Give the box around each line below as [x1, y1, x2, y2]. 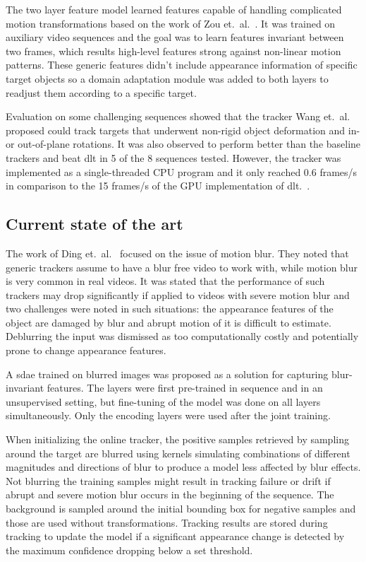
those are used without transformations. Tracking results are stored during [6, 515, 328, 529]
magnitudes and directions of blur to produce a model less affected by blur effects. [6, 459, 361, 474]
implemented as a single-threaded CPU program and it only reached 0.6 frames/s [6, 164, 358, 179]
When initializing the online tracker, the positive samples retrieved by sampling [6, 432, 349, 447]
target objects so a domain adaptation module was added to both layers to [6, 71, 329, 86]
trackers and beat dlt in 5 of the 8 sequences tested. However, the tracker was [6, 150, 341, 165]
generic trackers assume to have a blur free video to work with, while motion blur [6, 259, 358, 274]
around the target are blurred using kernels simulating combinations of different [6, 445, 350, 460]
